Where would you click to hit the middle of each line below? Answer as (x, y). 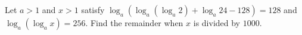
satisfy (93, 9)
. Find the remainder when (134, 23)
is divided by (217, 23)
